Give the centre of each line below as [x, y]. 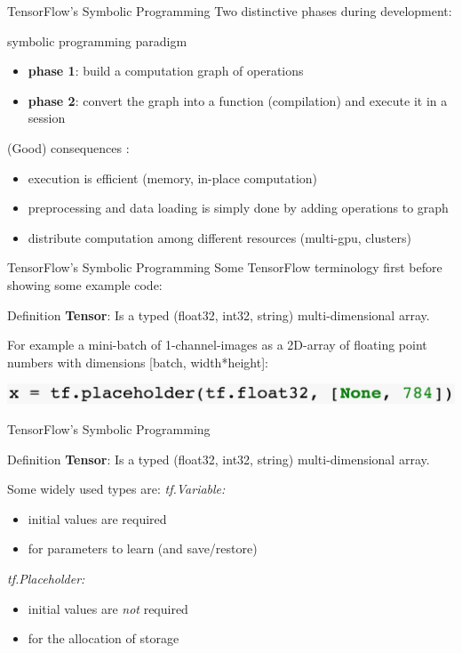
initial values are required [97, 518]
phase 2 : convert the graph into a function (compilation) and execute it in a [238, 100]
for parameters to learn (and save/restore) [143, 548]
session [47, 118]
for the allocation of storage [104, 638]
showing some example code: [85, 284]
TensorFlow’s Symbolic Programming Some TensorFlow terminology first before [225, 267]
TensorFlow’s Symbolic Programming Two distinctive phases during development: [230, 11]
